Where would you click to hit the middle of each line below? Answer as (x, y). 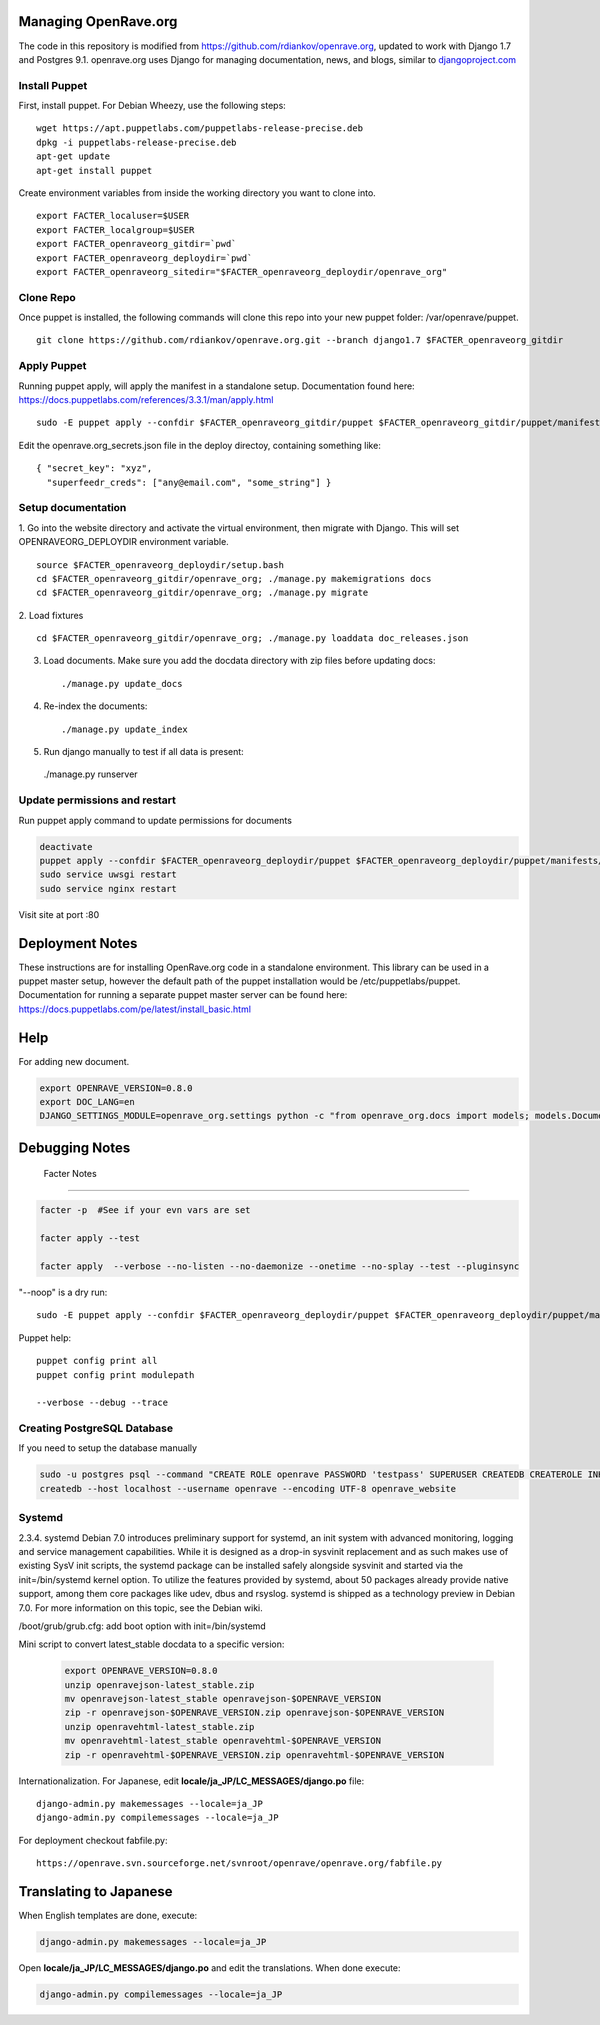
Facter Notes (70, 1174)
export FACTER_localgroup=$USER (115, 229)
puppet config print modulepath (115, 1374)
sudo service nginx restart (108, 888)
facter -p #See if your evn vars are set (145, 1210)
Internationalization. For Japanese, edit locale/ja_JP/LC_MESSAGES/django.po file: (191, 1781)
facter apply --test (89, 1238)
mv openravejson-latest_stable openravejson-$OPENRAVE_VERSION (223, 1699)
